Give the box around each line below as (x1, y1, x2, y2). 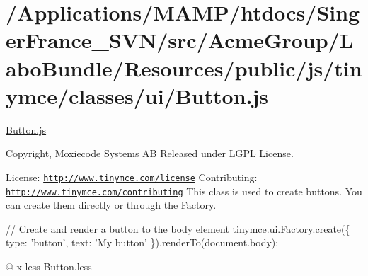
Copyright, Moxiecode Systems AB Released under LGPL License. (6, 146, 294, 161)
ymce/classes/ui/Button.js (6, 81, 269, 110)
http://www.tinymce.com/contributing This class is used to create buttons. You (6, 183, 362, 198)
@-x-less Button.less (6, 258, 92, 273)
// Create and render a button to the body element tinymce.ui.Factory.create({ (6, 221, 350, 236)
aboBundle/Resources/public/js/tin (6, 53, 362, 82)
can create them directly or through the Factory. (6, 197, 217, 212)
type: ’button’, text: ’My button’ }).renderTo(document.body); (6, 235, 279, 250)
